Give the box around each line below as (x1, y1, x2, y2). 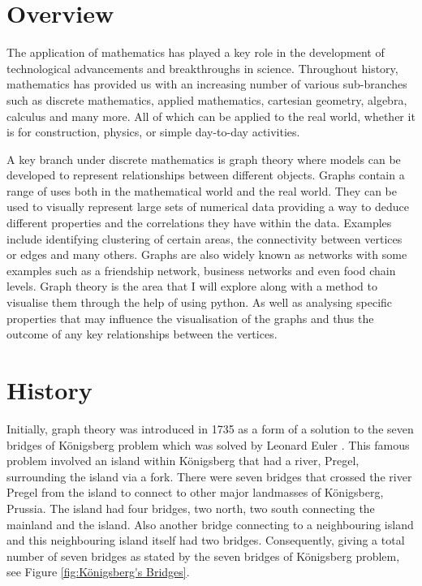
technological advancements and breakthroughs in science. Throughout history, (6, 59, 398, 76)
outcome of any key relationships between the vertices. (6, 325, 278, 343)
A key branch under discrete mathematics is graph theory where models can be (6, 150, 401, 167)
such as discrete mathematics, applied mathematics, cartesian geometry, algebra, (6, 91, 407, 108)
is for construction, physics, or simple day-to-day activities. (6, 123, 300, 140)
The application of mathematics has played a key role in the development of (6, 44, 385, 61)
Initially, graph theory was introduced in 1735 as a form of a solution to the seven (6, 420, 414, 437)
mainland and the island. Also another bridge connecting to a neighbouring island (6, 515, 414, 532)
